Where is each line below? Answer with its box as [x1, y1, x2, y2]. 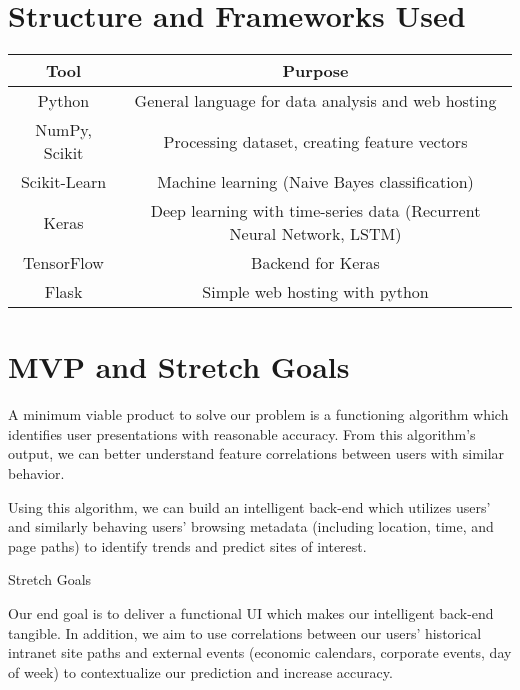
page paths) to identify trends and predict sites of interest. [8, 535, 367, 556]
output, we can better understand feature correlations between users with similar [8, 443, 505, 464]
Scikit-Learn [20, 170, 107, 194]
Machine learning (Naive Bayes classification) [157, 170, 474, 194]
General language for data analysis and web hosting [134, 89, 497, 113]
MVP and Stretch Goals [8, 346, 350, 387]
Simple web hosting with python [202, 280, 429, 304]
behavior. [8, 463, 65, 484]
